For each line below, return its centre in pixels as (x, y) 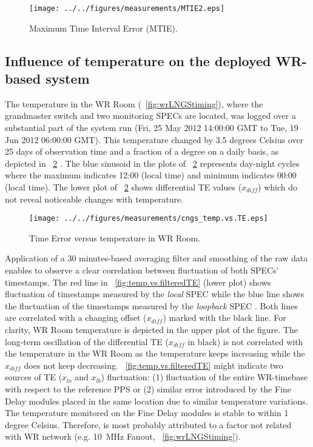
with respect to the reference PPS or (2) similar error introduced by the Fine (148, 388)
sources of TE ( (34, 377)
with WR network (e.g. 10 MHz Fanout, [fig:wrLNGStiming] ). (123, 436)
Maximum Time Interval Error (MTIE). (103, 28)
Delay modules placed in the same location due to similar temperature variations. (156, 401)
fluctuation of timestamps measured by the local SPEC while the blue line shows (155, 294)
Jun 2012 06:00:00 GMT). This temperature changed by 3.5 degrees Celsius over (154, 139)
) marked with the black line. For (224, 318)
